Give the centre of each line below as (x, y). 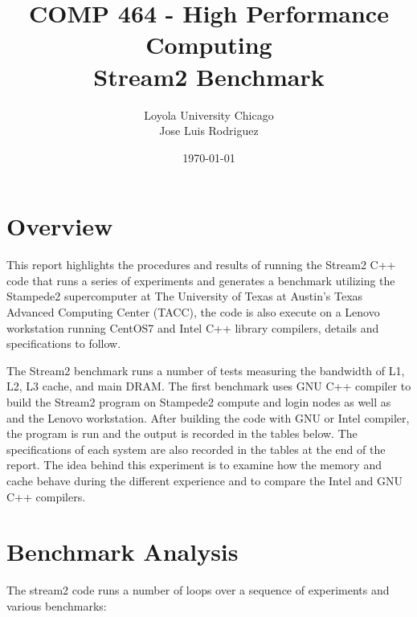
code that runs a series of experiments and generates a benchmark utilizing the (201, 280)
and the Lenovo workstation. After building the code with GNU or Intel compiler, (208, 417)
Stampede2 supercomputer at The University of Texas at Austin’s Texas (185, 296)
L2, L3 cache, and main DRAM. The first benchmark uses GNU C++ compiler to (209, 386)
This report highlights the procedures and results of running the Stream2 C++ (201, 265)
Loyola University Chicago (209, 114)
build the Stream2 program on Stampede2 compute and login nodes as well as (199, 401)
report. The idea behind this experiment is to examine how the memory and (194, 465)
